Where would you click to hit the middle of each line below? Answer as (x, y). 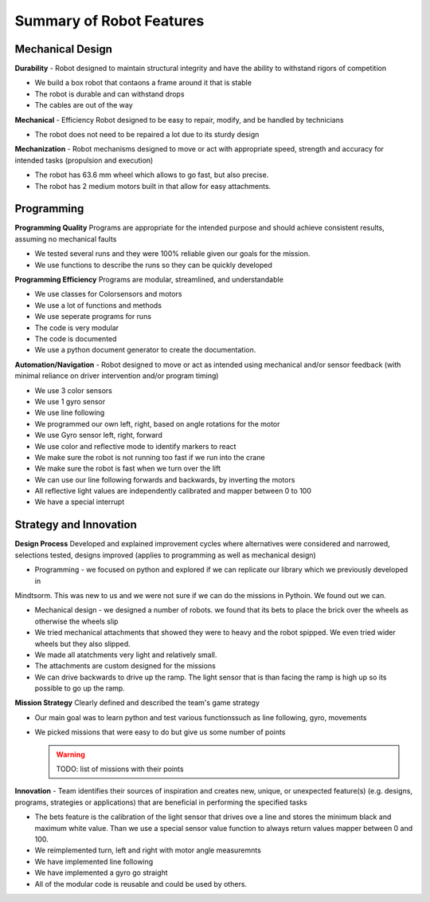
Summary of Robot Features (109, 21)
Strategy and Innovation (76, 525)
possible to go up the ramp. (80, 688)
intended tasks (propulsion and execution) (84, 160)
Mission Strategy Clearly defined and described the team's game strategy (137, 703)
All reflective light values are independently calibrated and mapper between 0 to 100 (173, 491)
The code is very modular (77, 328)
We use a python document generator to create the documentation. (145, 350)
